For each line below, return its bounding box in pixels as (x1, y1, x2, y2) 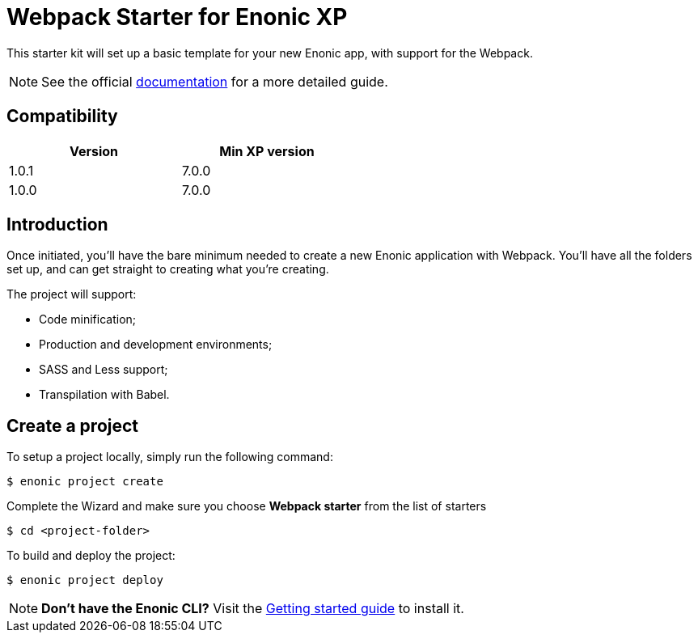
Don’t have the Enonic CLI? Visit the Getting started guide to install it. (41, 600, 464, 617)
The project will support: (6, 287, 137, 302)
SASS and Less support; (39, 362, 168, 377)
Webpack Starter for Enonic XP (6, 3, 348, 31)
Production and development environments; (39, 337, 273, 352)
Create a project (6, 415, 139, 436)
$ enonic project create (6, 475, 163, 489)
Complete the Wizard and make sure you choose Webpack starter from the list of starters (6, 499, 487, 514)
